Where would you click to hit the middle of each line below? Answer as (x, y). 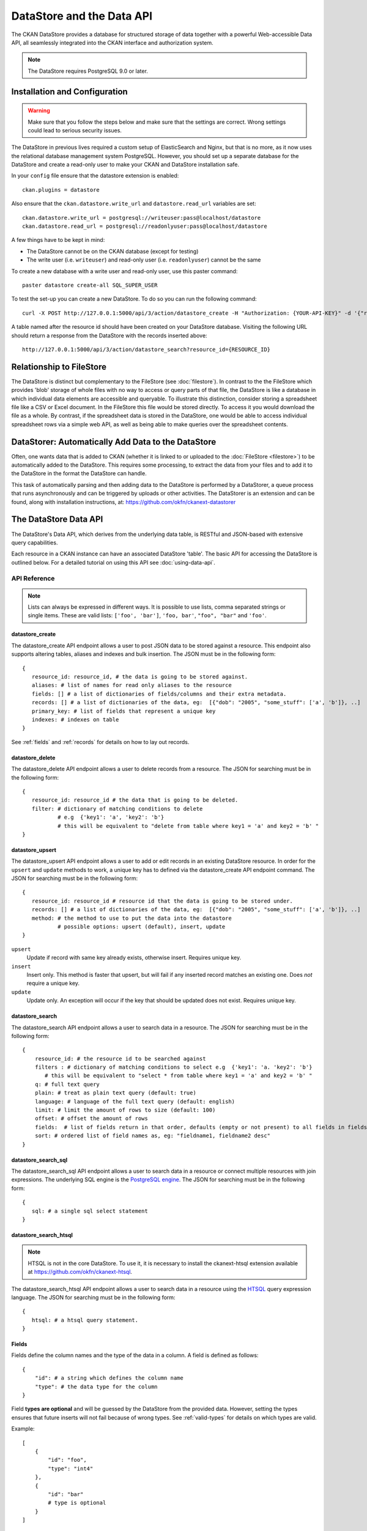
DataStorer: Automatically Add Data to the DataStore (114, 442)
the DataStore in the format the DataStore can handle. (79, 473)
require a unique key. (53, 984)
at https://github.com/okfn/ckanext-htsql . (80, 1272)
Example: (23, 1429)
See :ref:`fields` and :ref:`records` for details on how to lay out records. (100, 742)
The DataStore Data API (57, 520)
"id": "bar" (66, 1494)
